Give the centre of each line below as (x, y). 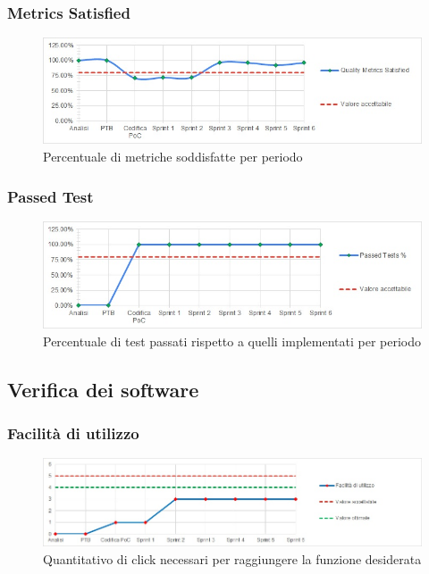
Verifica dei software (103, 389)
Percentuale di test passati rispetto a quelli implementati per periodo (232, 341)
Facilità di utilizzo (73, 433)
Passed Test (50, 196)
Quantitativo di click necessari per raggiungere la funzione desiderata (232, 559)
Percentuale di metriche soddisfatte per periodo (173, 156)
